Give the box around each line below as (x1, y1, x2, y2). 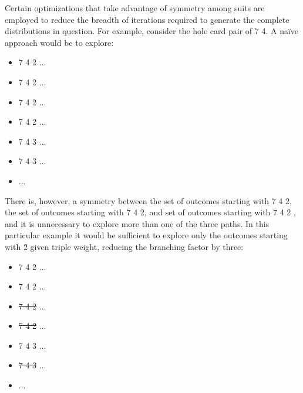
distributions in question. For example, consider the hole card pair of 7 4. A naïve (5, 25, 299, 37)
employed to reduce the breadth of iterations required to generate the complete (5, 13, 289, 25)
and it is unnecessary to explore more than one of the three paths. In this (5, 217, 270, 229)
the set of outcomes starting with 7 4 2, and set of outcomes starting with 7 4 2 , (5, 206, 296, 218)
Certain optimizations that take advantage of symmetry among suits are (5, 2, 265, 14)
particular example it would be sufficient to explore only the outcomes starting (5, 229, 288, 241)
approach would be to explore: (5, 36, 114, 48)
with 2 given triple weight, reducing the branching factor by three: (5, 240, 244, 252)
